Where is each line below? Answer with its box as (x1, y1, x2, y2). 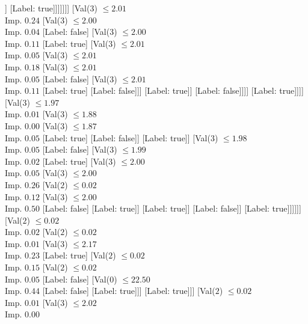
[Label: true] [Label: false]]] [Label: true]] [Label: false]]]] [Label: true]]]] (42, 84, 304, 97)
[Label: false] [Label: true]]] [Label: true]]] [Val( (42, 284, 215, 297)
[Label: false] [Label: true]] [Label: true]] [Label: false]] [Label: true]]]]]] (42, 202, 301, 215)
